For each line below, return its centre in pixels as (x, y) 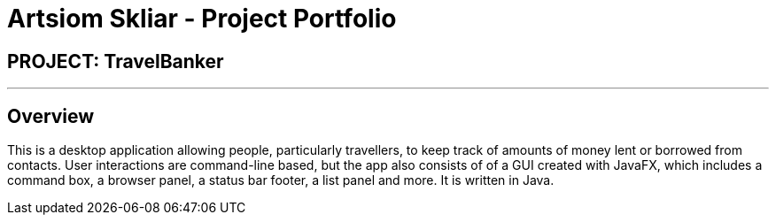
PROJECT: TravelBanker (116, 61)
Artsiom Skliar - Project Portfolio (202, 19)
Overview (51, 116)
